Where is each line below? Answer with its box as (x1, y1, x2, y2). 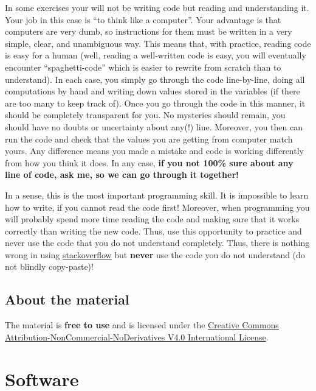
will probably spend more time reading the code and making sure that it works (5, 213, 300, 225)
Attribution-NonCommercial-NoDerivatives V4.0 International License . (5, 330, 269, 343)
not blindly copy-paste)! (5, 260, 94, 273)
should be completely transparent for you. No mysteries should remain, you (5, 108, 286, 121)
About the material (5, 290, 129, 309)
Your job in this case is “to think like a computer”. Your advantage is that (5, 13, 281, 26)
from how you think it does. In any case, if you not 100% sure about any (5, 156, 294, 169)
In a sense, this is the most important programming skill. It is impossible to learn (5, 188, 309, 201)
